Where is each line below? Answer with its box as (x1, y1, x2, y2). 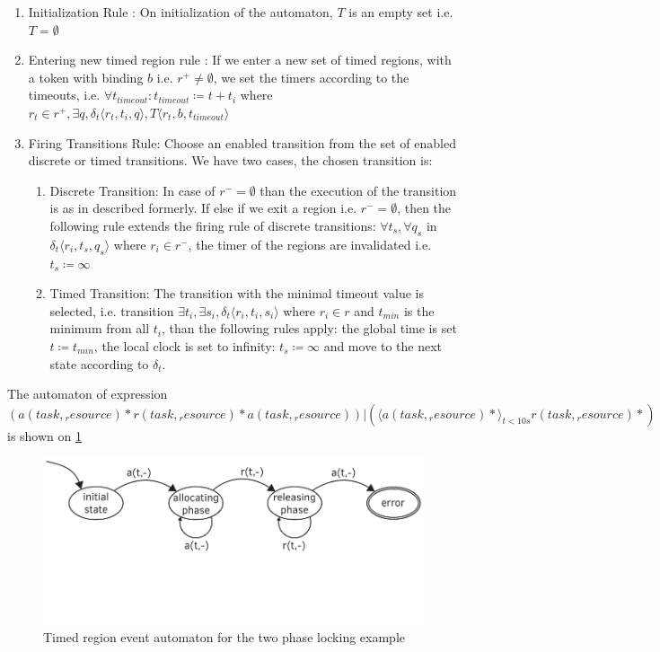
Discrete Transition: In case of (49, 181, 216, 199)
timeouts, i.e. (28, 85, 101, 104)
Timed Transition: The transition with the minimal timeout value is (49, 284, 425, 303)
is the (403, 301, 435, 320)
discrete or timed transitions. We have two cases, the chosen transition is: (28, 151, 433, 170)
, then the (397, 198, 452, 217)
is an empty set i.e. (348, 3, 453, 21)
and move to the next (323, 336, 443, 355)
